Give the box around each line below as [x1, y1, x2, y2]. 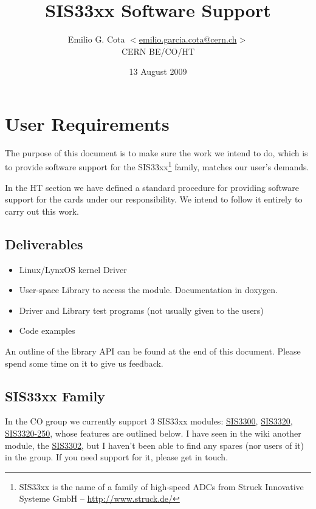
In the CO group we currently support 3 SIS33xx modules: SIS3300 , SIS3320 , [5, 415, 293, 428]
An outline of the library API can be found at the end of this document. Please [5, 345, 301, 358]
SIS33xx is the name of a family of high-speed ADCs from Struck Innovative [19, 480, 304, 493]
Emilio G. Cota [67, 33, 125, 46]
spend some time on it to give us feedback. [5, 356, 163, 369]
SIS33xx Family [5, 386, 105, 405]
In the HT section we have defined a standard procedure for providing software [5, 181, 299, 193]
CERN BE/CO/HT [121, 44, 195, 57]
